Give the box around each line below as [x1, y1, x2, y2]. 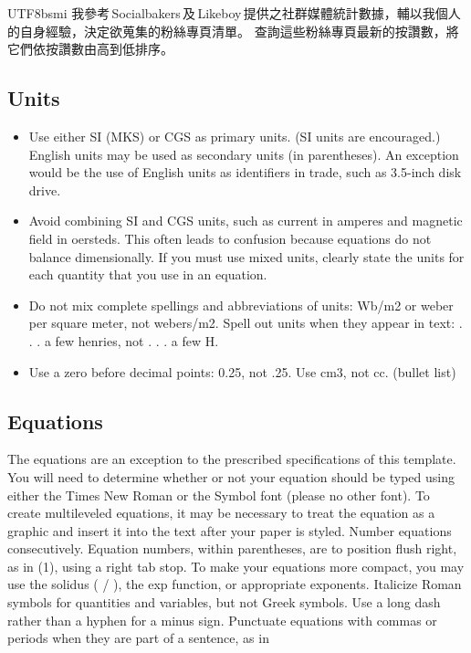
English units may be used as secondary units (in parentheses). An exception [28, 144, 459, 163]
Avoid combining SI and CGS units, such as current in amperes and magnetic [28, 211, 463, 230]
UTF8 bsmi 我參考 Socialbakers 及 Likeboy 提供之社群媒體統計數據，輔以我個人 [7, 4, 461, 22]
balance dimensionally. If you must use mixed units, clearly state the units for [28, 247, 465, 266]
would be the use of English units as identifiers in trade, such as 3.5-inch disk [28, 163, 462, 182]
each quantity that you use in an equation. [28, 265, 267, 284]
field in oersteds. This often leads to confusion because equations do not [28, 228, 432, 248]
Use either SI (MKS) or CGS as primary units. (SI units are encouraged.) [28, 126, 441, 145]
